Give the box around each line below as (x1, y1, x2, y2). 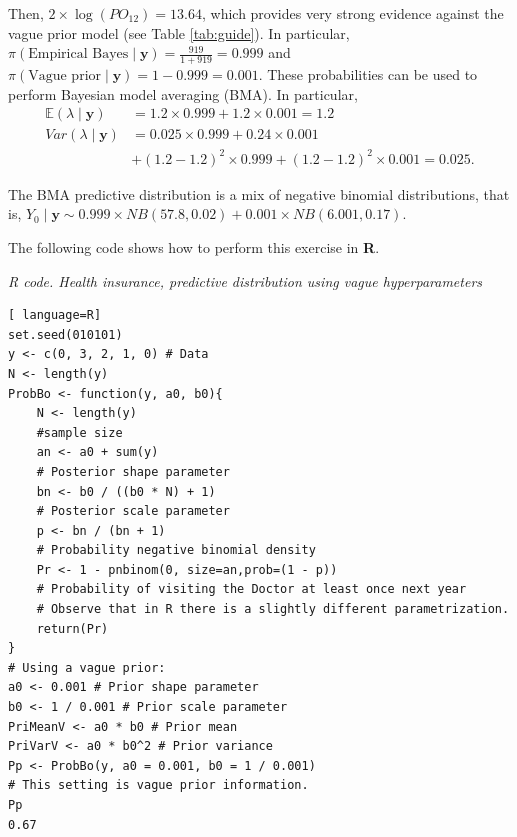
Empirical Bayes (28, 47, 129, 62)
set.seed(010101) (8, 327, 123, 342)
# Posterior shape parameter (36, 464, 230, 479)
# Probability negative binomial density (36, 543, 316, 558)
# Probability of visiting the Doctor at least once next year (36, 582, 467, 597)
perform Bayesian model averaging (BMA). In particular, (8, 83, 358, 104)
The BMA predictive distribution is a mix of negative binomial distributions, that (8, 183, 510, 204)
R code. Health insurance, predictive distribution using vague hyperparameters (8, 270, 483, 291)
